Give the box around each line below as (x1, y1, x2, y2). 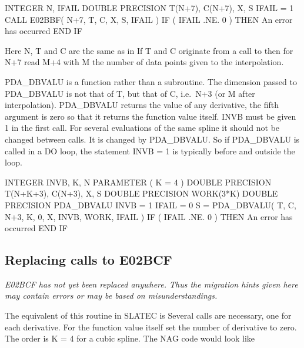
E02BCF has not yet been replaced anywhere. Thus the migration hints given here (5, 278, 298, 290)
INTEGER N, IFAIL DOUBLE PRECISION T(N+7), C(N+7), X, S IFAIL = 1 (5, 2, 294, 13)
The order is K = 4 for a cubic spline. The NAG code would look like (5, 332, 255, 344)
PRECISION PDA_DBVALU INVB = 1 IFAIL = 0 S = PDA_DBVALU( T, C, (5, 198, 296, 211)
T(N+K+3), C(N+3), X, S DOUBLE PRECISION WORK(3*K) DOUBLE (5, 187, 278, 200)
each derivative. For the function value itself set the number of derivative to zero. (5, 320, 297, 333)
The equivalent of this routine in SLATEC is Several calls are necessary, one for (5, 309, 292, 322)
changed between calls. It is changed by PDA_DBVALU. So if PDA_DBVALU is (5, 133, 300, 145)
